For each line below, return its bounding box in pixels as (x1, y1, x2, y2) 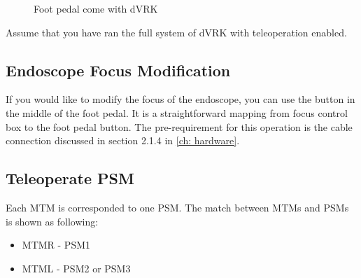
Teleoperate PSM (6, 167, 134, 189)
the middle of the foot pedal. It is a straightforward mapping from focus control (6, 105, 348, 120)
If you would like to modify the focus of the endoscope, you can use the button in (6, 92, 355, 106)
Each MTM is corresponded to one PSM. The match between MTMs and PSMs (6, 200, 349, 214)
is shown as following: (6, 214, 99, 228)
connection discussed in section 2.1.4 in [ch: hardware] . (6, 133, 240, 148)
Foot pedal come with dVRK (34, 1, 158, 15)
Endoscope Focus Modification (6, 59, 231, 81)
